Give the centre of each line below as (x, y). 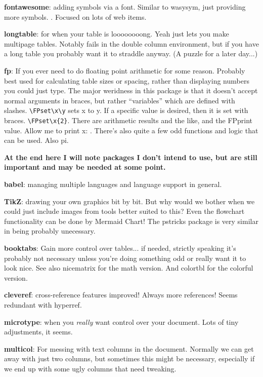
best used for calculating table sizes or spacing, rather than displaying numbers (127, 80)
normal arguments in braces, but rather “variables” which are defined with (120, 100)
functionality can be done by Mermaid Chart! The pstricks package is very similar (131, 221)
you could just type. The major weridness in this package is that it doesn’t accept (131, 90)
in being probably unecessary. (50, 231)
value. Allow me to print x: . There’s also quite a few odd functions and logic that (131, 130)
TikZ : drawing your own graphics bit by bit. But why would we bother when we (129, 201)
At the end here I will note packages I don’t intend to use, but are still (131, 157)
